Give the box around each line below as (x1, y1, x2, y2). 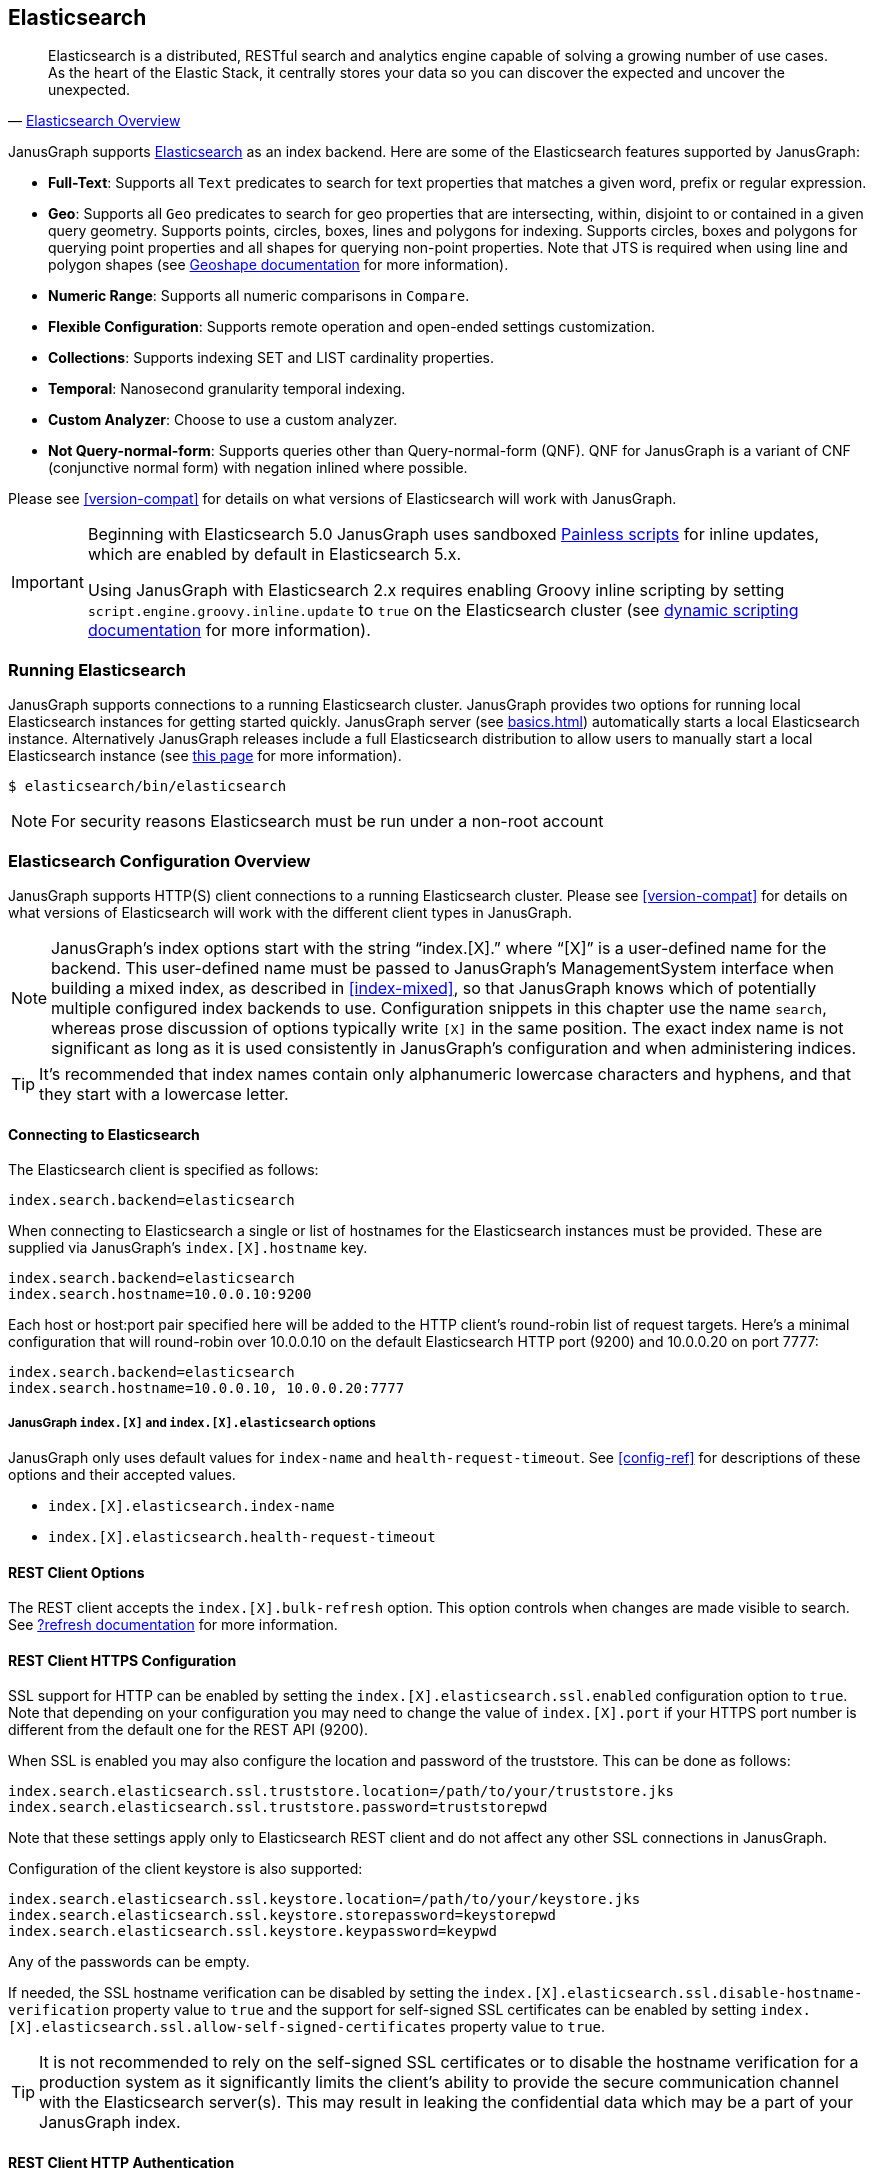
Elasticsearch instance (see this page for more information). (8, 747, 402, 765)
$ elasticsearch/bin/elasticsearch (8, 778, 287, 795)
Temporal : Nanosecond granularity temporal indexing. (48, 380, 406, 398)
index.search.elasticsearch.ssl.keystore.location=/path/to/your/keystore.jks (8, 1891, 641, 1908)
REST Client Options (8, 1563, 145, 1581)
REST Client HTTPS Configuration (8, 1651, 237, 1669)
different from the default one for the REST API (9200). (8, 1721, 369, 1739)
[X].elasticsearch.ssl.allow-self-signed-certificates (8, 2019, 447, 2036)
